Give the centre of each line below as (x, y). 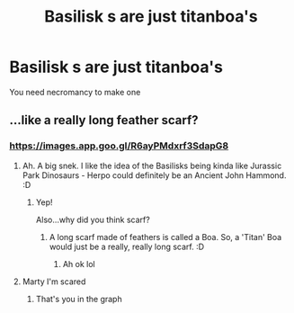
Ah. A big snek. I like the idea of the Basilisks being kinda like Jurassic (152, 165)
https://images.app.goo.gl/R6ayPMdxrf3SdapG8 (119, 146)
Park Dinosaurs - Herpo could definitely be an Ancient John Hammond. (154, 175)
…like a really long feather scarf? (104, 120)
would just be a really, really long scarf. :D (127, 246)
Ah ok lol (79, 264)
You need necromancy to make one (75, 92)
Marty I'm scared (54, 282)
